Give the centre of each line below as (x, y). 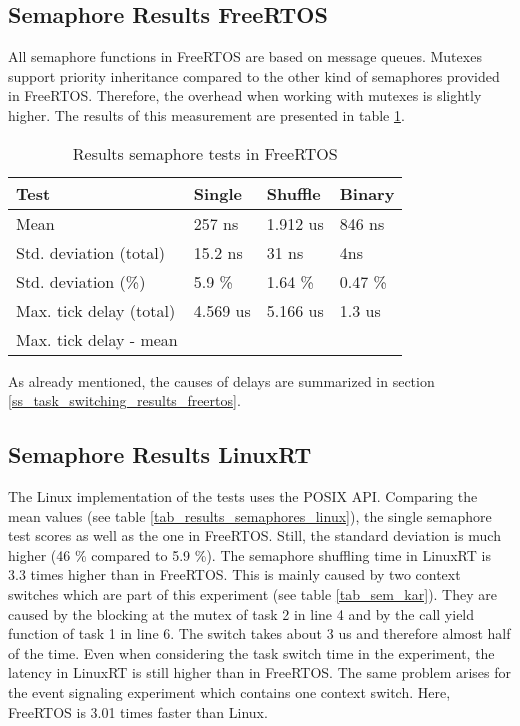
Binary (367, 193)
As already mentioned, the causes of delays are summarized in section (221, 380)
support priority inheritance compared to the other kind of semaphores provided (254, 75)
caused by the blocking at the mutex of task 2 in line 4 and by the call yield (241, 613)
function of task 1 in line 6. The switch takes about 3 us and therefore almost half (259, 633)
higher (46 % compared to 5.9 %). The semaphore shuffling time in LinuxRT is (249, 554)
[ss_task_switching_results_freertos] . (124, 400)
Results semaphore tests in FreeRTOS (205, 153)
